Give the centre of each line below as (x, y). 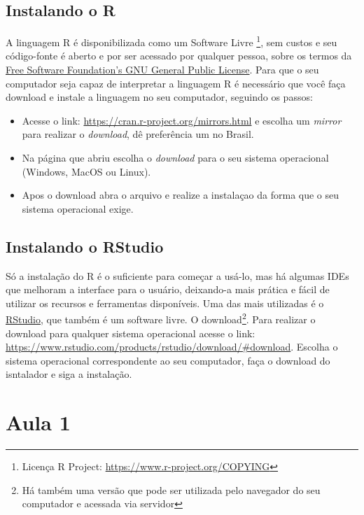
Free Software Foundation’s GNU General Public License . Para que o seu (162, 70)
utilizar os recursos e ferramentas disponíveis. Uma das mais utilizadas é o (165, 303)
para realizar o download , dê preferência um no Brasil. (138, 134)
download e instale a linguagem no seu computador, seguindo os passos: (159, 97)
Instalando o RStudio (85, 246)
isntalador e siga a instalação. (69, 374)
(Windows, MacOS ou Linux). (86, 171)
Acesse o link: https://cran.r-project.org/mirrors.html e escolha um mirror (182, 120)
